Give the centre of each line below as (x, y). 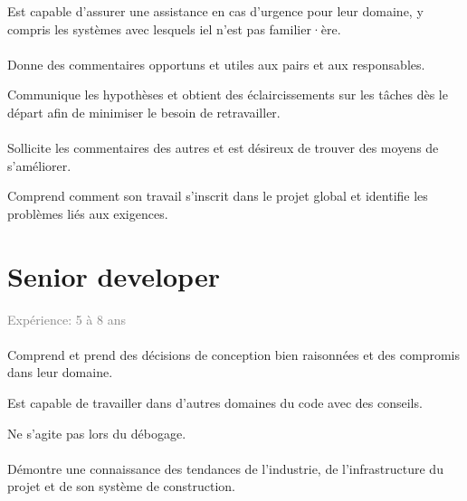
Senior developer (114, 275)
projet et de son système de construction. (121, 486)
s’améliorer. (39, 165)
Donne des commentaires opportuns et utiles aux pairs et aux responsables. (216, 64)
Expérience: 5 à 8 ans (67, 319)
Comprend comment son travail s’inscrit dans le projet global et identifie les (218, 196)
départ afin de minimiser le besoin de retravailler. (144, 112)
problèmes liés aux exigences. (88, 213)
